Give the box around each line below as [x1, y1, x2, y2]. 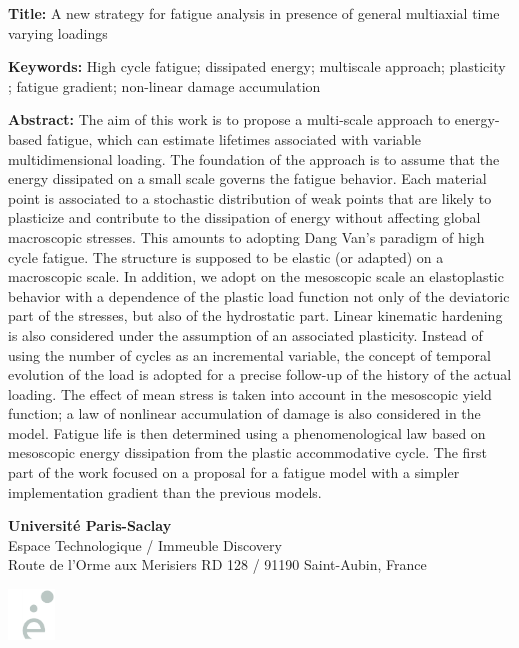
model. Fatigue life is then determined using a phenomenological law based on [8, 422, 486, 443]
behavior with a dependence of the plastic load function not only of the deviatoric [8, 285, 510, 306]
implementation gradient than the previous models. [8, 481, 322, 502]
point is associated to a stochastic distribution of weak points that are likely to [8, 187, 492, 208]
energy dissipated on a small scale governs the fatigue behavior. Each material [8, 168, 487, 189]
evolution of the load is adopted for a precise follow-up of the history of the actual [8, 364, 512, 385]
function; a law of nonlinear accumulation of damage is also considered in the [8, 403, 481, 424]
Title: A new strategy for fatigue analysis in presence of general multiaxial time [8, 3, 500, 23]
